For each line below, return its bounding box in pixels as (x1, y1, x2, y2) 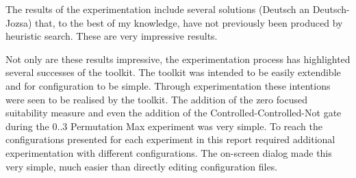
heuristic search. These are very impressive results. (5, 29, 218, 43)
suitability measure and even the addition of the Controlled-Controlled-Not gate (5, 105, 342, 120)
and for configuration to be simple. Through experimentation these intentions (5, 78, 331, 92)
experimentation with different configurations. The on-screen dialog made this (5, 145, 332, 160)
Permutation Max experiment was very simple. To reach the (70, 118, 322, 133)
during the (5, 118, 49, 133)
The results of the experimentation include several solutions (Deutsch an (5, 2, 310, 16)
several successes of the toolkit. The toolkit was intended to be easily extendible (5, 65, 341, 79)
